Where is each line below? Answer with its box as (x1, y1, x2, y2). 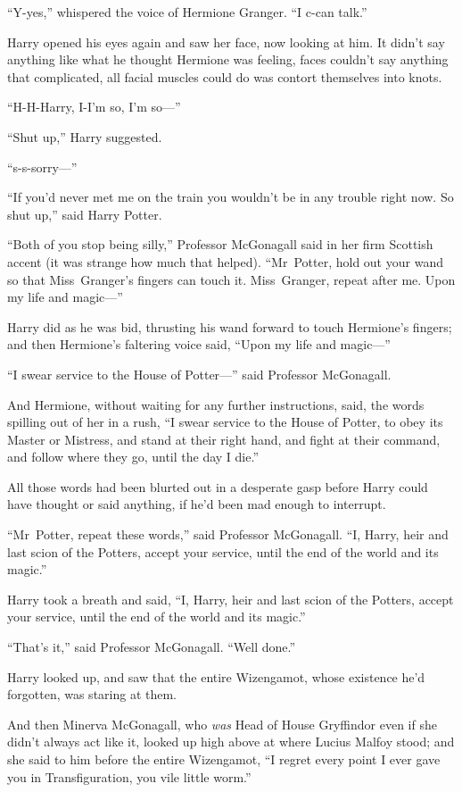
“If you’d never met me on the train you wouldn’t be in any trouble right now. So (7, 188, 454, 206)
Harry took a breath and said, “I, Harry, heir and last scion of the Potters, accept (7, 589, 454, 608)
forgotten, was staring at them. (7, 685, 177, 704)
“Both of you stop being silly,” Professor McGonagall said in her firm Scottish (7, 235, 433, 254)
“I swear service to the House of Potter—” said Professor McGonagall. (7, 364, 392, 383)
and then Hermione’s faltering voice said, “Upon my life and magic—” (7, 335, 391, 354)
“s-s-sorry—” (7, 157, 78, 176)
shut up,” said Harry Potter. (7, 204, 162, 223)
